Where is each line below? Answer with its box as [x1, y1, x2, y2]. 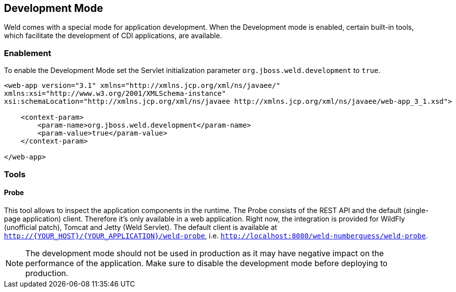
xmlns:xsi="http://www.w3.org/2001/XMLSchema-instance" [4, 89, 226, 98]
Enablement [4, 48, 51, 58]
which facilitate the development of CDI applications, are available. [4, 31, 222, 40]
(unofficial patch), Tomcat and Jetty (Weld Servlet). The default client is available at [4, 222, 277, 231]
